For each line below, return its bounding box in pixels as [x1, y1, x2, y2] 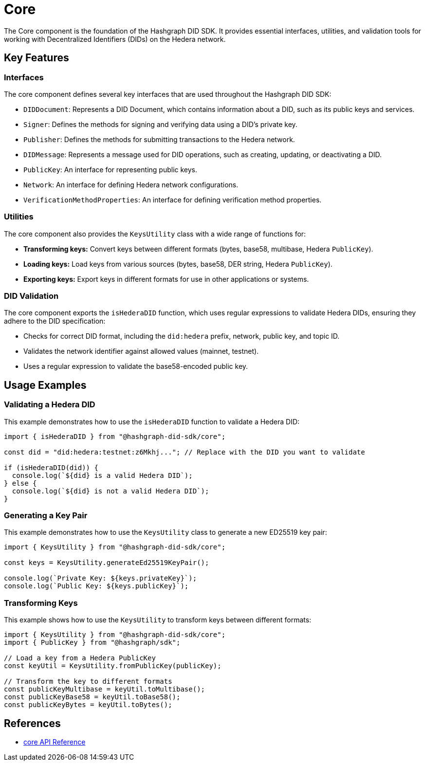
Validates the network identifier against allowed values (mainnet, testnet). [23, 347, 259, 356]
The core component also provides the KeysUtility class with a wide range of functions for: [4, 229, 306, 238]
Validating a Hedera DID [4, 400, 95, 410]
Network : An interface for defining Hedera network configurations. [23, 180, 239, 189]
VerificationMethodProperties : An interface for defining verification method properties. [23, 195, 322, 204]
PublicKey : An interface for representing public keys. [23, 165, 198, 174]
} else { [4, 479, 37, 487]
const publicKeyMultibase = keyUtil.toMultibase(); [4, 685, 205, 693]
